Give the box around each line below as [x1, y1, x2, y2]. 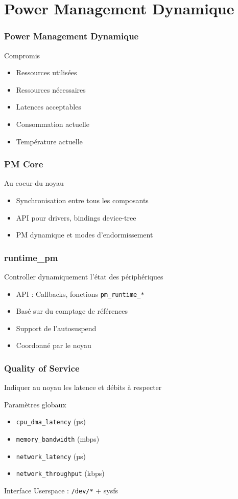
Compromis [4, 50, 40, 60]
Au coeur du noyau [4, 178, 64, 188]
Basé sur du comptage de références [16, 306, 128, 316]
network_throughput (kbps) [16, 468, 105, 479]
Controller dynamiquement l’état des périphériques [4, 271, 163, 281]
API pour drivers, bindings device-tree [16, 212, 136, 223]
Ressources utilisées [16, 67, 77, 78]
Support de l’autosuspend [16, 322, 97, 333]
